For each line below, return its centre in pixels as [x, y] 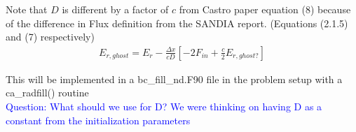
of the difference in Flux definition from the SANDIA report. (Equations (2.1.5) [177, 23]
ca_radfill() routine [47, 93]
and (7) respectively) [50, 37]
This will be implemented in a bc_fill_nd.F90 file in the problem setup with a [174, 79]
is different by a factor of [115, 9]
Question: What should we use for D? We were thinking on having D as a [164, 106]
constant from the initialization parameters [98, 120]
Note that [27, 9]
